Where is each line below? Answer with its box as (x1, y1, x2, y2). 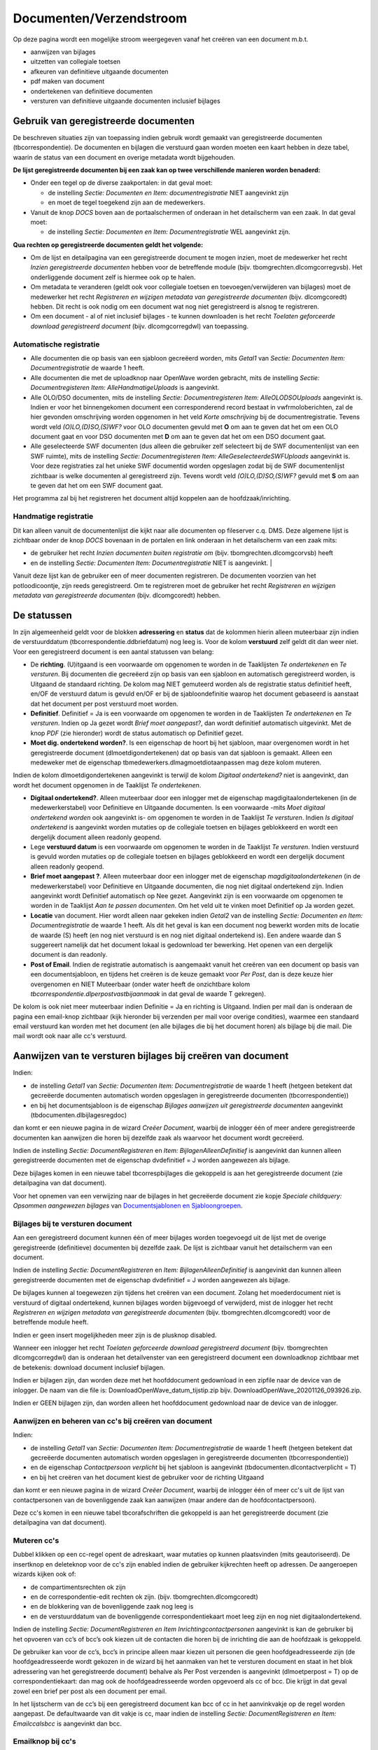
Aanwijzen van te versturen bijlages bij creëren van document (13, 1050, 289, 1062)
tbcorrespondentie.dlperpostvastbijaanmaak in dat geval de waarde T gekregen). (30, 989, 266, 997)
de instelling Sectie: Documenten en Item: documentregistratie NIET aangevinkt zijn (48, 188, 289, 197)
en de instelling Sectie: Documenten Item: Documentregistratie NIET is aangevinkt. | (30, 559, 272, 567)
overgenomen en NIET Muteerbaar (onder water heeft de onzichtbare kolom (30, 980, 251, 988)
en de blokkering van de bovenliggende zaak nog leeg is (30, 1602, 194, 1611)
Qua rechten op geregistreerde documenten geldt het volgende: (13, 240, 203, 248)
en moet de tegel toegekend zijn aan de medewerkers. (48, 198, 206, 206)
